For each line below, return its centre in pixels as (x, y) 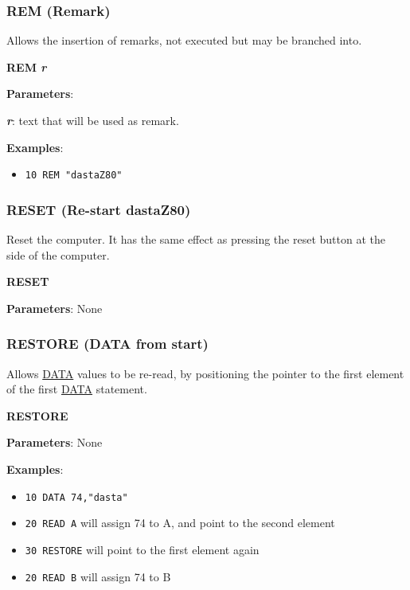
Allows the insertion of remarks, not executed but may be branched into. (184, 40)
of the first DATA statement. (77, 389)
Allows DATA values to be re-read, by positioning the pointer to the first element (205, 373)
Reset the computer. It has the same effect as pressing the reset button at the (196, 239)
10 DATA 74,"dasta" (76, 497)
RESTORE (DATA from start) (107, 344)
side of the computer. (58, 254)
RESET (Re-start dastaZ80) (99, 209)
